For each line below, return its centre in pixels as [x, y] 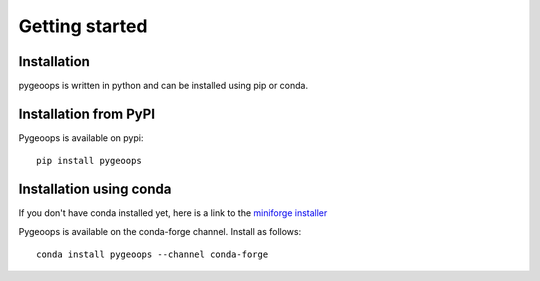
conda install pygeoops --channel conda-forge [152, 254]
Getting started [83, 26]
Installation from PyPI [86, 113]
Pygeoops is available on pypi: [81, 137]
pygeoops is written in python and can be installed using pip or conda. [163, 86]
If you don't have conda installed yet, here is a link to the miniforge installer [173, 213]
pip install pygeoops [89, 161]
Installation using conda [95, 189]
